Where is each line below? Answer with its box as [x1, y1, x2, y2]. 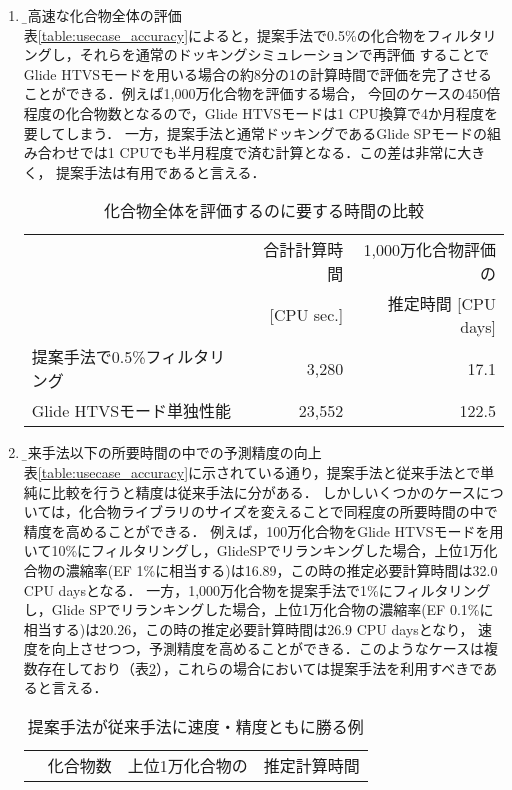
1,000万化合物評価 [363, 238, 496, 262]
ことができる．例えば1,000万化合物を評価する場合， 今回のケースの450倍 [23, 83, 501, 104]
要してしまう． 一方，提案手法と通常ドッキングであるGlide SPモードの [23, 122, 488, 143]
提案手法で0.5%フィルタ [31, 345, 210, 369]
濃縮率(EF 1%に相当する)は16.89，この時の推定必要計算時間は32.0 [65, 559, 498, 580]
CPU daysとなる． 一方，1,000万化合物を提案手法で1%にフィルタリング [23, 579, 491, 600]
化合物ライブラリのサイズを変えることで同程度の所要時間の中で [79, 501, 498, 522]
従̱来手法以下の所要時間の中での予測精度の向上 [23, 442, 322, 463]
